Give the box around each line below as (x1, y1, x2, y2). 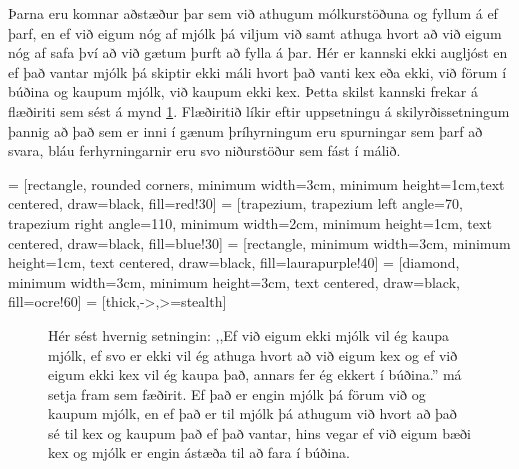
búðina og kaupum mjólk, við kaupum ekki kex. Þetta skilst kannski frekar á (8, 81, 478, 102)
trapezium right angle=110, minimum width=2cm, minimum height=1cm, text (8, 212, 492, 233)
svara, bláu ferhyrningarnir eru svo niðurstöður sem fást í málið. (8, 140, 401, 161)
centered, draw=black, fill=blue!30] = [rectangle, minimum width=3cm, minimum (8, 232, 511, 253)
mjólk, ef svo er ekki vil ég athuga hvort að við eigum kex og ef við (48, 344, 458, 365)
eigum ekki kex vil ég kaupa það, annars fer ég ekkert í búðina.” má (48, 364, 462, 385)
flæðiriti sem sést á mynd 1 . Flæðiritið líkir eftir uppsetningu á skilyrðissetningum (8, 100, 510, 121)
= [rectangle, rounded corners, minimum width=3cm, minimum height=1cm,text (8, 173, 505, 194)
